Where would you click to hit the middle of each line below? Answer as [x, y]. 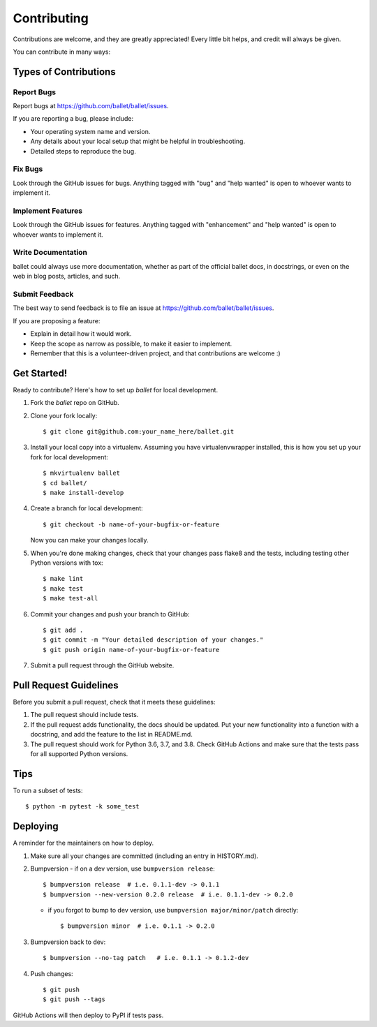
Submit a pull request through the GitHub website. [102, 665]
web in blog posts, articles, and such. [67, 276]
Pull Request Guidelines [66, 685]
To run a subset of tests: [48, 790]
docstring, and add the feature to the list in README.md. [112, 734]
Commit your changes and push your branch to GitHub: [110, 614]
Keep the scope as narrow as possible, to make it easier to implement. [131, 343]
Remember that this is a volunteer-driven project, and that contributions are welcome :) [155, 353]
